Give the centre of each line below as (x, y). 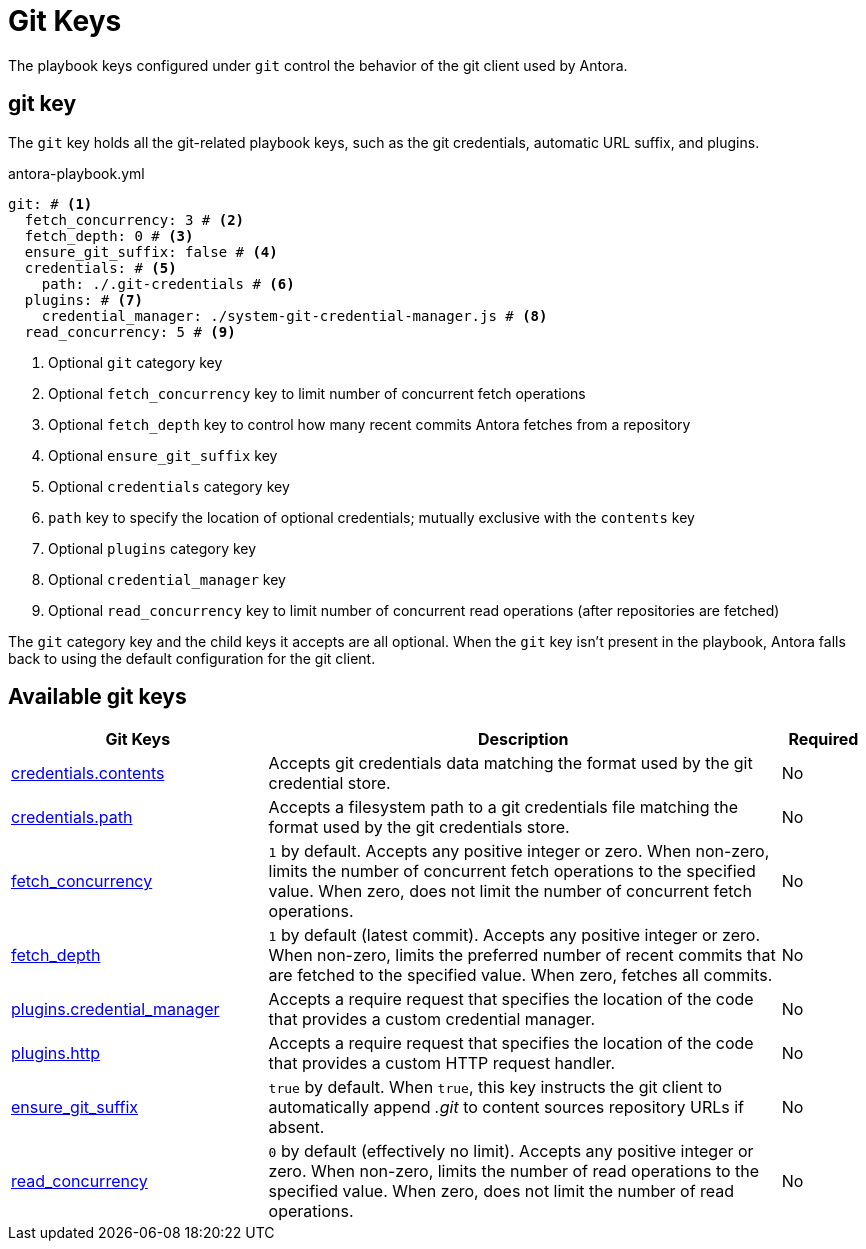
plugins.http (56, 1053)
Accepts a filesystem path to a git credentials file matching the (503, 807)
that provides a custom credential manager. (431, 1019)
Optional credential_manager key (167, 579)
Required (823, 739)
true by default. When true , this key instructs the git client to (495, 1087)
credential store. (329, 783)
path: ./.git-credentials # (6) (168, 283)
